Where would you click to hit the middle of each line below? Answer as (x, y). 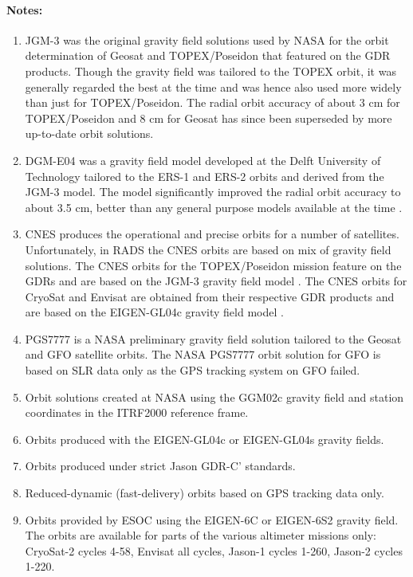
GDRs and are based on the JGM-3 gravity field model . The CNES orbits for (216, 281)
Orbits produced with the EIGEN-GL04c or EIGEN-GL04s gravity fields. (205, 439)
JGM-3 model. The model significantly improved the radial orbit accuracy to (213, 192)
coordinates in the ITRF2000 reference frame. (137, 412)
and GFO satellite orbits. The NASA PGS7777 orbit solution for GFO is (203, 354)
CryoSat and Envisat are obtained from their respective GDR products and (210, 296)
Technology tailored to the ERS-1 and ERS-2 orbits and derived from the (205, 176)
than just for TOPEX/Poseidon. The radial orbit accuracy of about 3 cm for (212, 102)
